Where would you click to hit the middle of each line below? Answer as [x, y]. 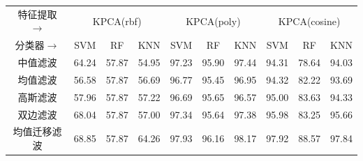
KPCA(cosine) [309, 21]
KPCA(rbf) [117, 21]
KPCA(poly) [213, 21]
